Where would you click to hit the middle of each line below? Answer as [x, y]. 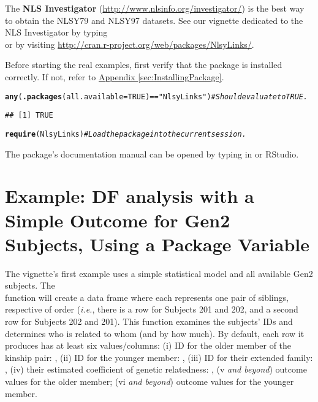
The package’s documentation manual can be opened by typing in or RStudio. [152, 154]
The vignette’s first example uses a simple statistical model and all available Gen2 [159, 273]
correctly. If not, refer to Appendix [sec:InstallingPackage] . [115, 76]
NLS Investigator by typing [56, 32]
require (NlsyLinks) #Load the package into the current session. [126, 134]
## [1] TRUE [29, 116]
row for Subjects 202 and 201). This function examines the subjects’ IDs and [149, 321]
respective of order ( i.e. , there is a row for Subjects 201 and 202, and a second [152, 309]
